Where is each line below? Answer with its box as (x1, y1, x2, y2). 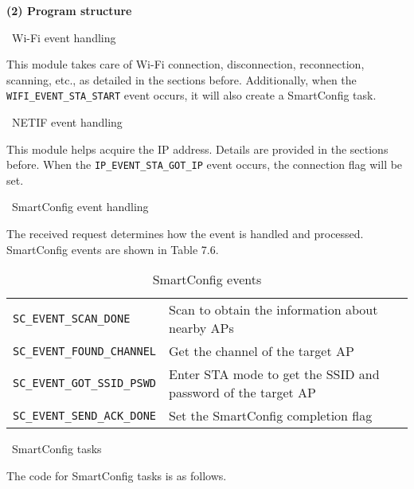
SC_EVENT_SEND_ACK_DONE (13, 409, 157, 422)
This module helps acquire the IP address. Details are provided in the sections (6, 140, 389, 157)
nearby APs (169, 319, 234, 338)
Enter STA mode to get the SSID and (169, 365, 380, 384)
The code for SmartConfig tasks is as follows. (6, 467, 227, 483)
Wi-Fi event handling (11, 29, 116, 45)
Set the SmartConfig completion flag (169, 406, 373, 425)
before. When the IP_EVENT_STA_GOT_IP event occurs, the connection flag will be (6, 156, 403, 173)
